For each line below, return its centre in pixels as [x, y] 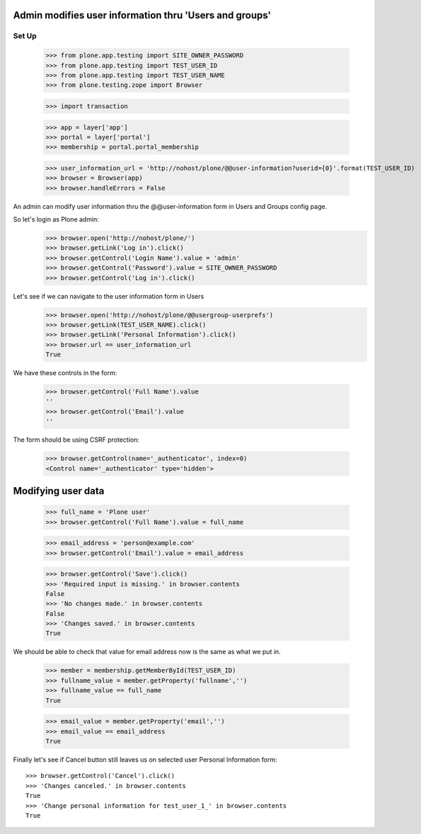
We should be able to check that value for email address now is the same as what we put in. [147, 652]
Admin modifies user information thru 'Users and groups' [142, 15]
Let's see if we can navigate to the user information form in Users [109, 296]
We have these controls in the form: [65, 373]
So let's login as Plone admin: [56, 219]
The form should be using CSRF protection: [76, 440]
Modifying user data [59, 491]
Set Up [25, 36]
